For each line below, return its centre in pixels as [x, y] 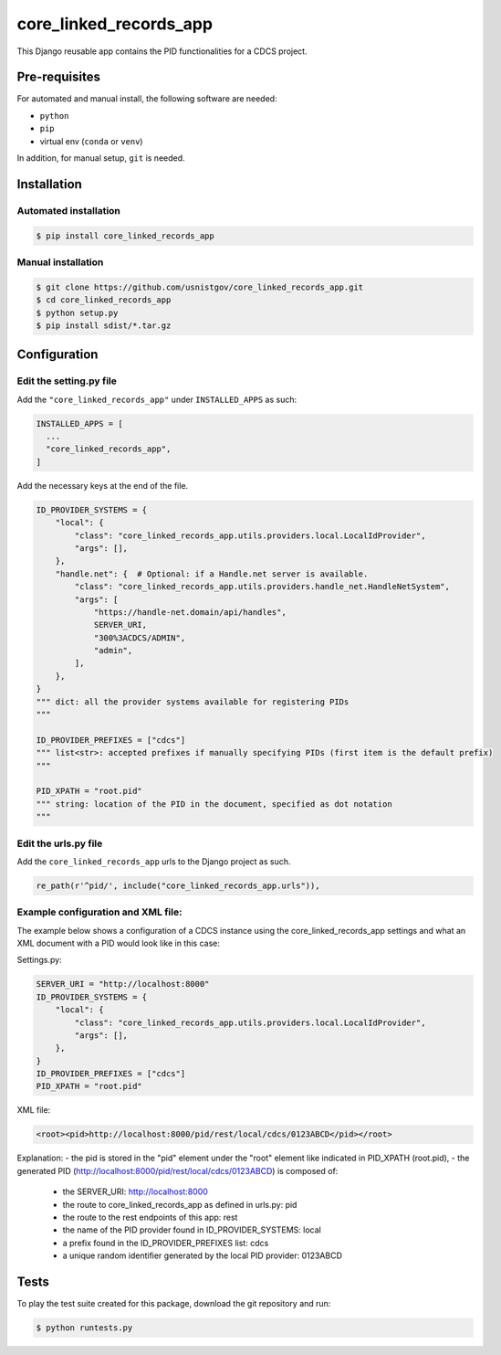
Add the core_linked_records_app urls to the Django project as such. [154, 861]
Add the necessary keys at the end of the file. [103, 485]
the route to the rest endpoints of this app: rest [150, 1217]
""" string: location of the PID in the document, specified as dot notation [214, 804]
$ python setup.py [77, 312]
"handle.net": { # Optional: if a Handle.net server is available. [212, 574]
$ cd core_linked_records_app [104, 300]
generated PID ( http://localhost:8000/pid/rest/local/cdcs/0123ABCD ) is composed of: [177, 1170]
